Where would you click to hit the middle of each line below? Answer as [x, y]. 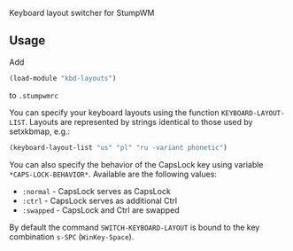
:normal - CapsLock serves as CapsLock [96, 191]
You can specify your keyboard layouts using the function [114, 112]
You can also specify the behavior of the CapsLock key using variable [136, 164]
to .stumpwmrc [34, 95]
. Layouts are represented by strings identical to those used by [139, 122]
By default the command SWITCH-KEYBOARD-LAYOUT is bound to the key [135, 227]
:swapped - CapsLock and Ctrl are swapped [100, 210]
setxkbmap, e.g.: [40, 131]
